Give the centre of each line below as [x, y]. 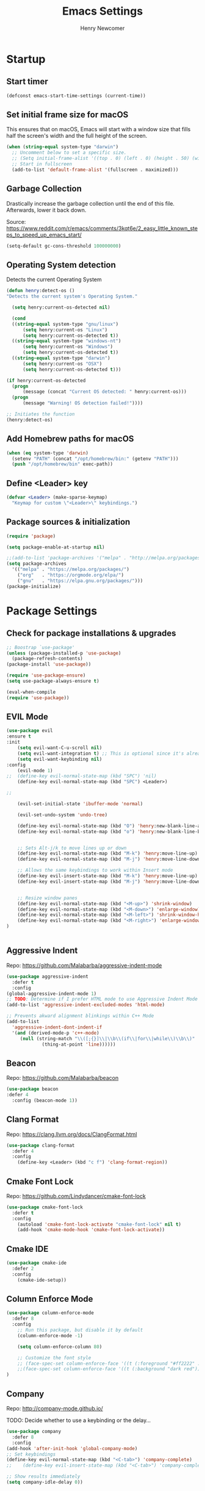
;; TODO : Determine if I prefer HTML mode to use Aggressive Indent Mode [102, 999]
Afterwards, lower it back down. [46, 210]
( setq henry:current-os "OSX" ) [62, 364]
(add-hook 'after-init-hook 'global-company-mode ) [72, 1448]
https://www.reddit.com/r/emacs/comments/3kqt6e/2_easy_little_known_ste [102, 228]
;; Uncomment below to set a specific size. [69, 153]
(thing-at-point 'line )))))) [79, 1044]
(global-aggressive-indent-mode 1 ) [52, 993]
